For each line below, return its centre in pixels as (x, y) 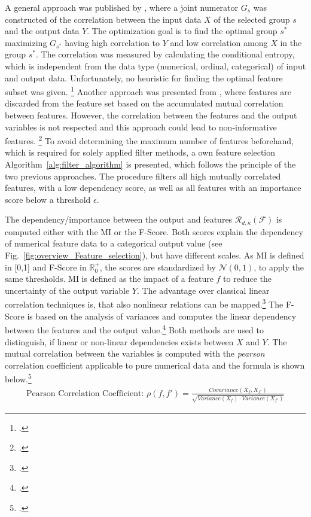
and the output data (42, 31)
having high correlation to (112, 42)
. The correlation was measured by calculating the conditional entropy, (165, 54)
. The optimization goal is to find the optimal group (182, 31)
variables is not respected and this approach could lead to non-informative (141, 127)
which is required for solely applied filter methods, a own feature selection (140, 152)
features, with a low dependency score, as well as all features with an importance (153, 188)
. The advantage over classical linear (203, 290)
